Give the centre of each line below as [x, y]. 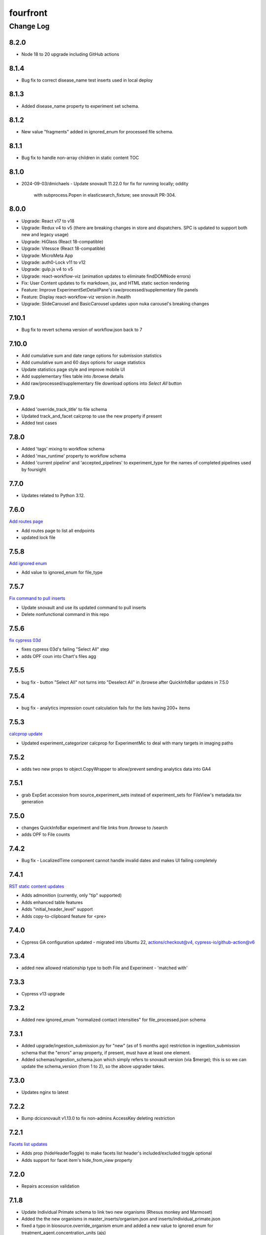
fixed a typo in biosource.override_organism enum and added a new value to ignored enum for [117, 1226]
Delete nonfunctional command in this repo [65, 614]
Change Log [29, 26]
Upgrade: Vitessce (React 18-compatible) [63, 248]
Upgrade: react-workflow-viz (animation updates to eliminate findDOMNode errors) [106, 276]
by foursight [34, 470]
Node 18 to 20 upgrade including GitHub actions [70, 54]
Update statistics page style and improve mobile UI [73, 369]
